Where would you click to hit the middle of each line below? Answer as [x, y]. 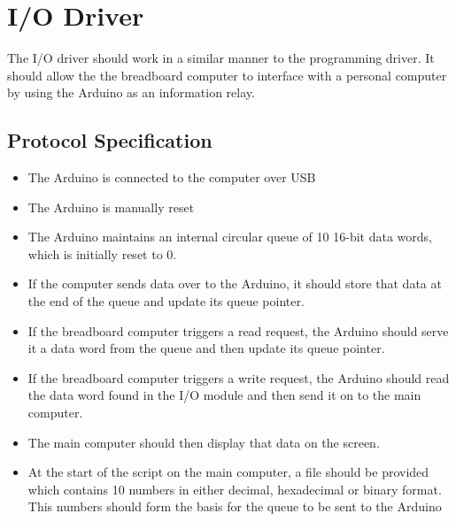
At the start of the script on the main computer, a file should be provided [228, 472]
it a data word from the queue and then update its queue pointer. [206, 348]
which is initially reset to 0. [102, 253]
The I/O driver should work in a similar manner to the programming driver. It [221, 58]
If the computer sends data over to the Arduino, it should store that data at [235, 283]
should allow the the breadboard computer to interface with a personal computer [227, 75]
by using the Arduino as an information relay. [131, 92]
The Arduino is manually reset [111, 207]
